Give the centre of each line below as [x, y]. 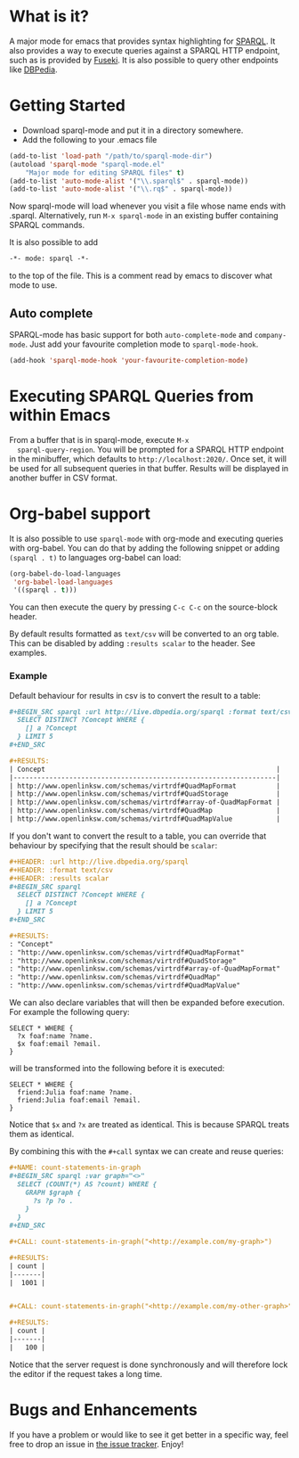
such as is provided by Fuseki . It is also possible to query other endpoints [144, 60]
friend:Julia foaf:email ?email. [79, 1101]
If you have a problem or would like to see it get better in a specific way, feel [149, 1434]
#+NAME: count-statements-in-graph [75, 1168]
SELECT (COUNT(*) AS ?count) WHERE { [87, 1184]
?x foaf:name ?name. [55, 1036]
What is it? [49, 16]
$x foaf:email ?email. [59, 1044]
